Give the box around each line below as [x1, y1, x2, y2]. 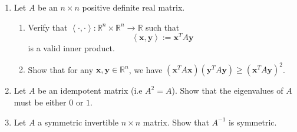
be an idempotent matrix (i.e [38, 84, 143, 97]
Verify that [28, 21, 68, 33]
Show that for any [28, 63, 94, 75]
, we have [128, 63, 163, 75]
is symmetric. [228, 115, 277, 128]
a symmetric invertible [38, 115, 119, 128]
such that [146, 21, 180, 33]
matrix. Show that [143, 115, 209, 128]
